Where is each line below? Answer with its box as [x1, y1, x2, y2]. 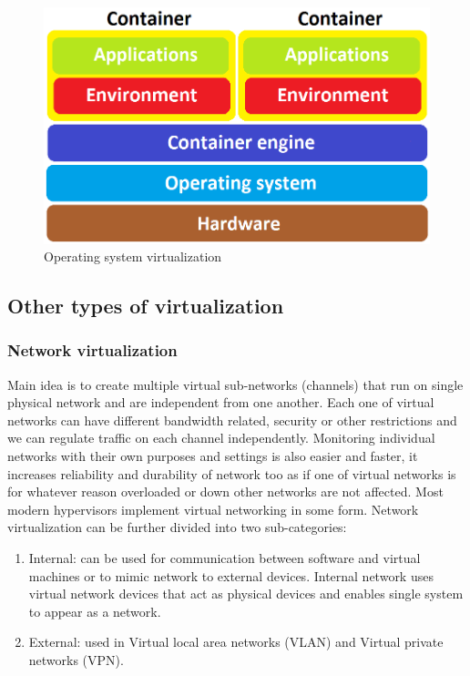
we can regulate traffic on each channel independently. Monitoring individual [7, 428, 435, 447]
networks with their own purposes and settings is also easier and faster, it [7, 446, 418, 466]
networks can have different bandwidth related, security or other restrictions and [7, 410, 457, 429]
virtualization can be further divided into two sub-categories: [7, 517, 347, 537]
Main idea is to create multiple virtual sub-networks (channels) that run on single [7, 374, 464, 394]
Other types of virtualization [7, 292, 284, 320]
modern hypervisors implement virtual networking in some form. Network [7, 499, 419, 518]
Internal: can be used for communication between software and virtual [28, 548, 421, 568]
